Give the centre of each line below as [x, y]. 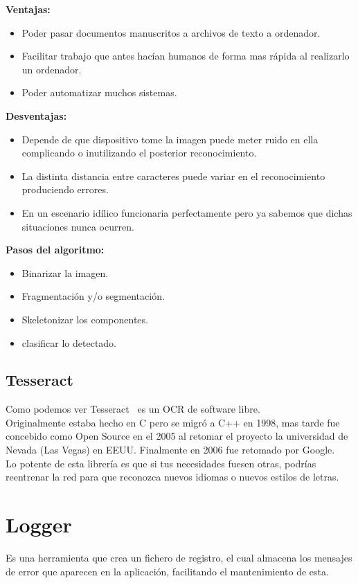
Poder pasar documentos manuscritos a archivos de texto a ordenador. [171, 32]
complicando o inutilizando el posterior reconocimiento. [139, 153]
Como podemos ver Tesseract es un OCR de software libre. [133, 409]
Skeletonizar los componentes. [85, 319]
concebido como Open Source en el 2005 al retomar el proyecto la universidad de [177, 436]
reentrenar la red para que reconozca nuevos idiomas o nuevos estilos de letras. [172, 477]
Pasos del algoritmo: [55, 250]
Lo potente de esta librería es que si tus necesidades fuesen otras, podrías [161, 463]
